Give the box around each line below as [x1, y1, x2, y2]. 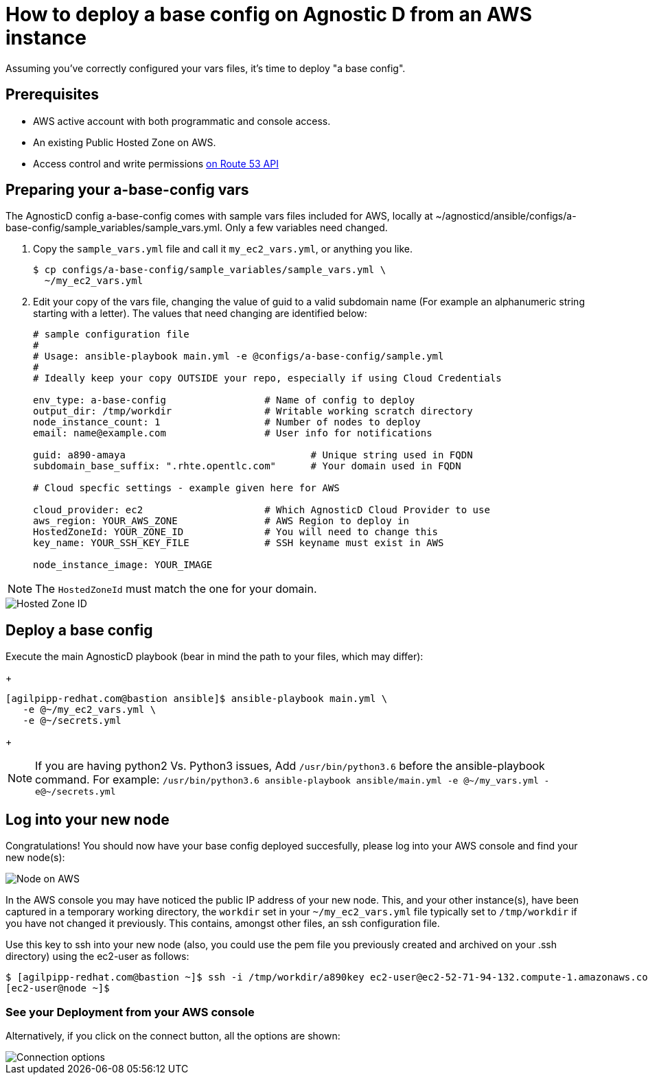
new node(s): [5, 852, 65, 864]
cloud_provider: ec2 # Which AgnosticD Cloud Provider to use [33, 504, 490, 516]
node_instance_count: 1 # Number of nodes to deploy [33, 416, 421, 428]
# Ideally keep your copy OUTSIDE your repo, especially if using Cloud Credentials [33, 373, 502, 384]
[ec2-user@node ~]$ [5, 983, 110, 994]
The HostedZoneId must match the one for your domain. [35, 582, 317, 596]
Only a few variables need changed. [224, 222, 388, 234]
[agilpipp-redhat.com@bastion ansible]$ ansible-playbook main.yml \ [5, 693, 388, 705]
